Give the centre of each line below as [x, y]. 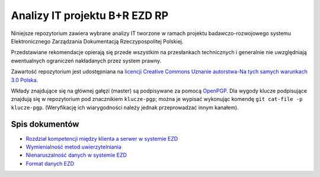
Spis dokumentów [45, 124]
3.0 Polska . [25, 80]
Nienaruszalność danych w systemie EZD [76, 155]
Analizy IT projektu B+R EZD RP [90, 15]
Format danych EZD [50, 163]
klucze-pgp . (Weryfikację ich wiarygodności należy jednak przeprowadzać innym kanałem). [125, 108]
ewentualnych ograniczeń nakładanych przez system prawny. [86, 61]
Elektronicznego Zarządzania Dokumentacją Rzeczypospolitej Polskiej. [97, 41]
